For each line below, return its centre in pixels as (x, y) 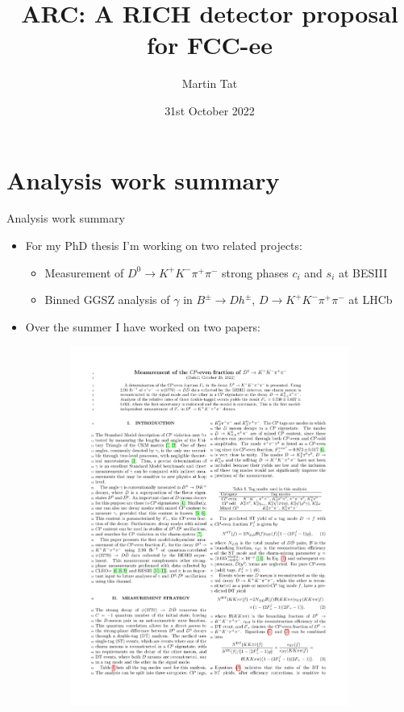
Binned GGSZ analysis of (107, 300)
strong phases (255, 272)
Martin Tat (210, 83)
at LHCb (371, 300)
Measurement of (84, 272)
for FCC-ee (210, 45)
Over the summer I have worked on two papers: (143, 326)
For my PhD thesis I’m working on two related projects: (164, 246)
